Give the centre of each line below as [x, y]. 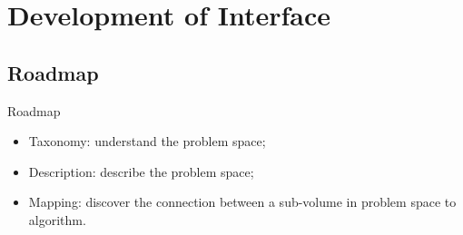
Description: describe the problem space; [141, 171]
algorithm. [57, 219]
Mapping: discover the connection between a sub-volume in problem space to [242, 202]
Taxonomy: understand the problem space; [147, 141]
